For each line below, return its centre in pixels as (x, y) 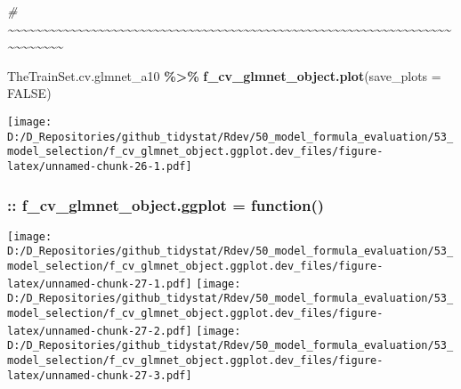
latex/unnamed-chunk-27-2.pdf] (100, 331)
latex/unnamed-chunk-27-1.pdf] (100, 284)
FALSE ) (29, 93)
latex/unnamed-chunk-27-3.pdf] (100, 375)
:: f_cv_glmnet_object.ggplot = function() (166, 204)
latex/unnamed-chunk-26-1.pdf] (100, 166)
